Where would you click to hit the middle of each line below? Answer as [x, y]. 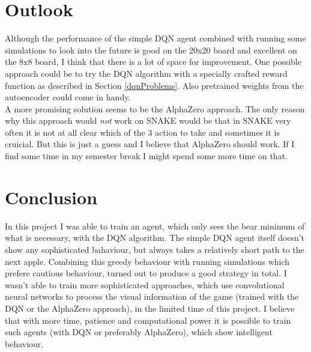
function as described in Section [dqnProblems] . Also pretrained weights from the [154, 85]
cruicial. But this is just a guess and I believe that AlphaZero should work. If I [150, 144]
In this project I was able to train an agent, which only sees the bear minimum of [155, 226]
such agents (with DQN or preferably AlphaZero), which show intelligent [139, 332]
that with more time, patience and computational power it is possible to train [148, 320]
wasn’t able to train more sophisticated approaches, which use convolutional [145, 284]
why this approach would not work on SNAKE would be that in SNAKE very [148, 120]
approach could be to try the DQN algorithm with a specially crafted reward [146, 73]
